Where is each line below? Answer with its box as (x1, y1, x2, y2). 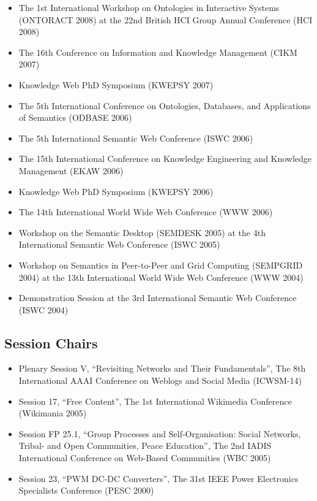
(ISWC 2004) (18, 303, 69, 316)
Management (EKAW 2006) (18, 164, 124, 177)
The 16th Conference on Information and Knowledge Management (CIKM (18, 45, 297, 58)
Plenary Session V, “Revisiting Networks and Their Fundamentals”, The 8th (18, 362, 306, 375)
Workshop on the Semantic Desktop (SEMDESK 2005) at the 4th (18, 226, 266, 239)
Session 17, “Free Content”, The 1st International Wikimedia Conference (18, 394, 292, 407)
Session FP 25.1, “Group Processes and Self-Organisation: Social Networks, (18, 427, 301, 440)
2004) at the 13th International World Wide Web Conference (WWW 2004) (18, 270, 304, 283)
